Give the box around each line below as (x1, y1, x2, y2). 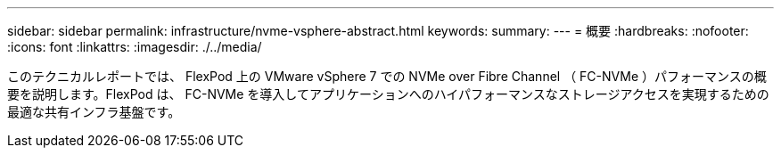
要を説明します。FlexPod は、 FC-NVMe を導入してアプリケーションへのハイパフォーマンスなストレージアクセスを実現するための (7, 86, 769, 102)
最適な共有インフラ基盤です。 (7, 104, 181, 119)
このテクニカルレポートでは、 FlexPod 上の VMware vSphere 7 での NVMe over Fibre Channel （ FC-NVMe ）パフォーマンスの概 (7, 69, 767, 84)
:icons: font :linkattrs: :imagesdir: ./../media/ (7, 39, 262, 54)
